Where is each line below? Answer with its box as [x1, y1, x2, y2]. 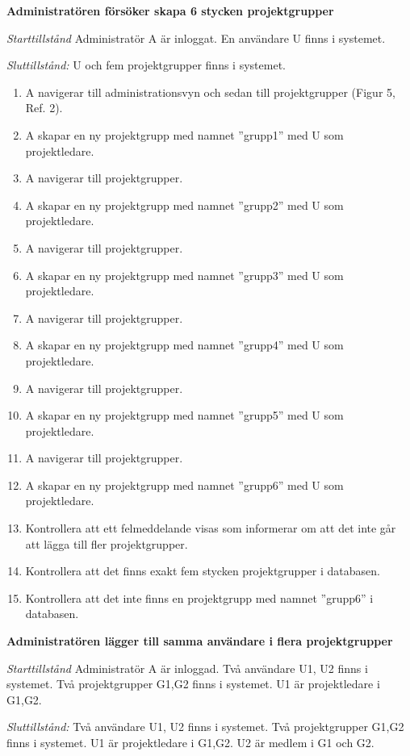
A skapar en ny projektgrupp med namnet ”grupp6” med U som [25, 476, 344, 493]
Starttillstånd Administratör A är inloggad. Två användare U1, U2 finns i [6, 659, 368, 676]
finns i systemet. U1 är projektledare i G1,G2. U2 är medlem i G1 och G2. [6, 734, 374, 750]
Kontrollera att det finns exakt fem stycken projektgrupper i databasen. [25, 562, 380, 579]
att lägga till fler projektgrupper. [25, 535, 188, 552]
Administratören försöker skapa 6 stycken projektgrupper [6, 2, 334, 19]
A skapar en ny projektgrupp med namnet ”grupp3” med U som [25, 266, 344, 283]
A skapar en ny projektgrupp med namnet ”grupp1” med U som [25, 126, 344, 143]
